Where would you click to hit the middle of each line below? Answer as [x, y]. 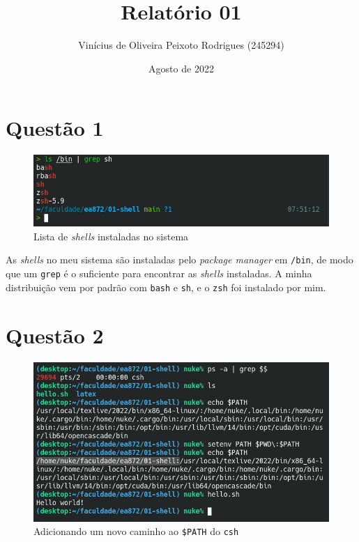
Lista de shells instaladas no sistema [111, 236]
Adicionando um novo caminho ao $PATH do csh [136, 531]
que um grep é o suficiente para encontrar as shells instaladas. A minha [159, 273]
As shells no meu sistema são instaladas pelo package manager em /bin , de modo [179, 260]
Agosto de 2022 [181, 68]
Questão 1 [55, 128]
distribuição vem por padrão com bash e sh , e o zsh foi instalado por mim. [166, 287]
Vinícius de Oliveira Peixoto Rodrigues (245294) [181, 45]
